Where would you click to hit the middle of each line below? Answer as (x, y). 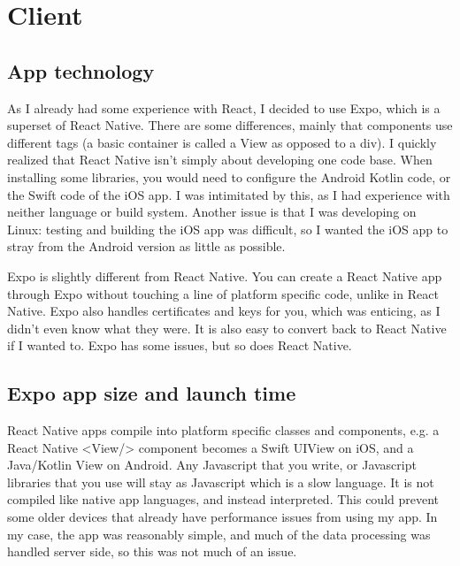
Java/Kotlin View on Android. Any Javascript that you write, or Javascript (212, 465)
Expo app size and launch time (152, 393)
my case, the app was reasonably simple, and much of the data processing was (219, 534)
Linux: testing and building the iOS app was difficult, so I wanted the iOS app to (228, 229)
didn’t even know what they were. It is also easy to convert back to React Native (227, 328)
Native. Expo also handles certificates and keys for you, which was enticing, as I (224, 311)
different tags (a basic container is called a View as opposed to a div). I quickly (222, 142)
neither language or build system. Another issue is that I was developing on (212, 212)
